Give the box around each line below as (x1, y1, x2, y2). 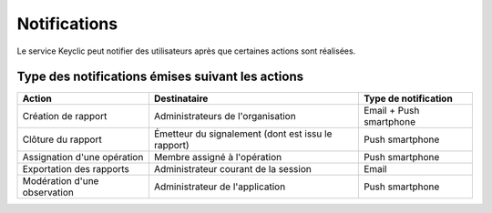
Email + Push (363, 105, 420, 117)
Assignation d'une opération (22, 151, 144, 164)
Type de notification (363, 92, 453, 105)
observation (22, 187, 75, 199)
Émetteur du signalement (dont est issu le (153, 127, 333, 140)
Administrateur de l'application (153, 180, 286, 193)
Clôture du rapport (22, 133, 102, 146)
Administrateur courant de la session (153, 163, 312, 176)
